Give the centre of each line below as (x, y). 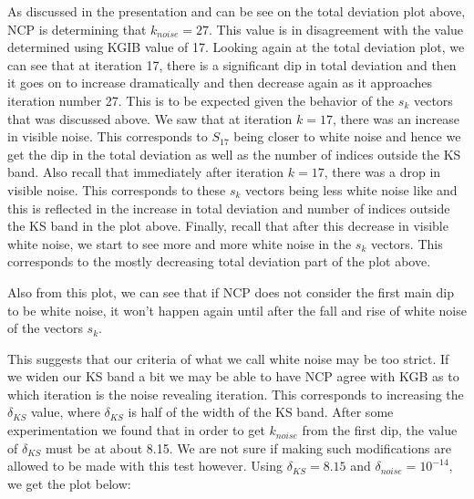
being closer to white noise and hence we (347, 136)
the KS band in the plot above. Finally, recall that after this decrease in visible (228, 226)
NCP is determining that (77, 29)
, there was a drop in (382, 172)
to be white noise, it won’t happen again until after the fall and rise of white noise (237, 310)
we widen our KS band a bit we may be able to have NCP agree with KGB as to (233, 376)
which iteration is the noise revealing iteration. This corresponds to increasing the (236, 394)
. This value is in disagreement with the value (336, 29)
